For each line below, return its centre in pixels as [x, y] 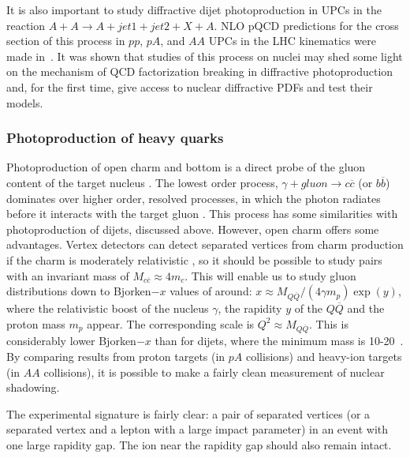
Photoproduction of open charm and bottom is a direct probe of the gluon [186, 167]
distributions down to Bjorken [79, 291]
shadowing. [33, 387]
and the [366, 308]
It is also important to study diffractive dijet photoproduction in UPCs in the [194, 9]
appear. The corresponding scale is [171, 323]
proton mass [36, 323]
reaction [26, 25]
